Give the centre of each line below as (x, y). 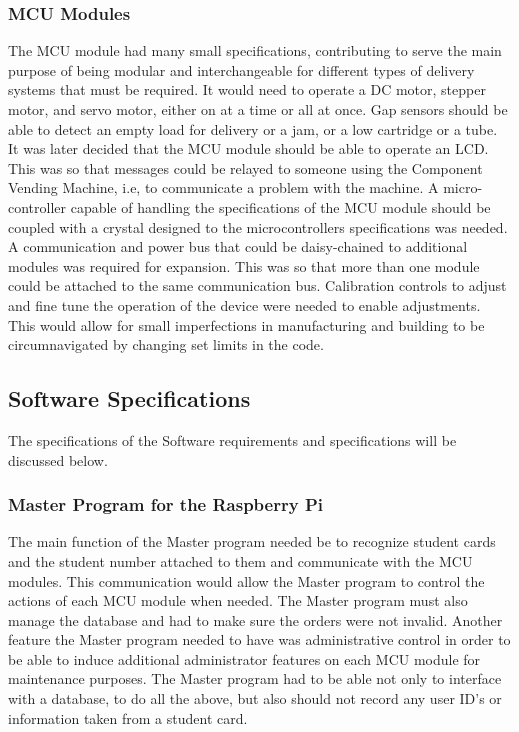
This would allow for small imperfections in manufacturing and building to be (246, 324)
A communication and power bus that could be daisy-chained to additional (238, 246)
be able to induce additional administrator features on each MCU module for (244, 658)
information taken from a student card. (128, 717)
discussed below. (58, 459)
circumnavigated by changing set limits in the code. (166, 344)
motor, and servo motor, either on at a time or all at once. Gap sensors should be (258, 109)
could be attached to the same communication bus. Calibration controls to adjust (257, 285)
